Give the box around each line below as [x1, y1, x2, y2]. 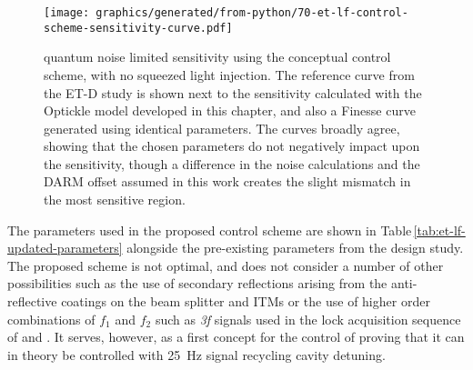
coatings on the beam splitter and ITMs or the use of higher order [61, 292, 430, 311]
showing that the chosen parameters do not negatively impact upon [44, 136, 420, 155]
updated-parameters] [7, 238, 123, 257]
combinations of [7, 309, 96, 328]
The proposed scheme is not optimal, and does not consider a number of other [7, 255, 444, 275]
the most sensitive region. [44, 190, 186, 209]
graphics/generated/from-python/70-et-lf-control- [96, 6, 408, 19]
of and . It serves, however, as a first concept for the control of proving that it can [7, 327, 465, 346]
